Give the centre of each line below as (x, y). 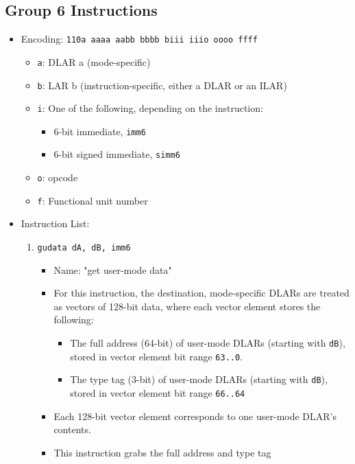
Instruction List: (55, 223)
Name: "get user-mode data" (113, 269)
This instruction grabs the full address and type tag (162, 452)
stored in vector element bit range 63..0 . (157, 356)
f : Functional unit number (93, 200)
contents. (72, 429)
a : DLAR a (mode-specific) (94, 61)
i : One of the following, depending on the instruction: (150, 108)
